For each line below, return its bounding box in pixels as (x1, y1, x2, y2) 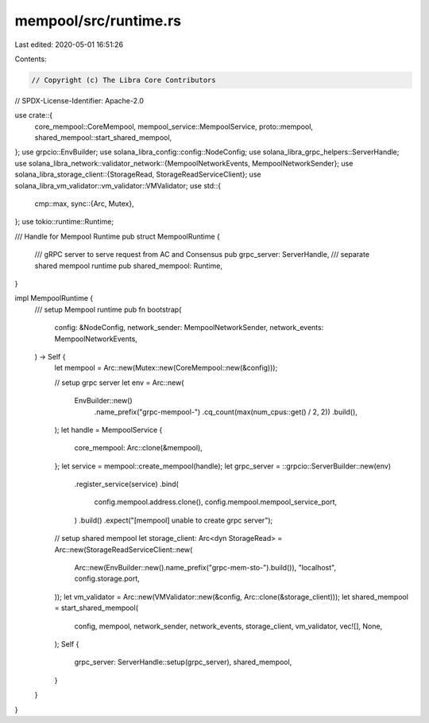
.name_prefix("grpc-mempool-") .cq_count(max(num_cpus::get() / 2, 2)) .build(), (94, 406, 357, 417)
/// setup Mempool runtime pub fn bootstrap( (34, 305, 182, 314)
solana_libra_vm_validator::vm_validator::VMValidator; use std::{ (14, 181, 222, 190)
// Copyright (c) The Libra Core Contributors (31, 76, 216, 84)
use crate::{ (14, 111, 53, 120)
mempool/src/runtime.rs (14, 12, 182, 29)
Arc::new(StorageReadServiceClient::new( (54, 545, 193, 554)
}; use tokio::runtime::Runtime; (14, 217, 114, 227)
